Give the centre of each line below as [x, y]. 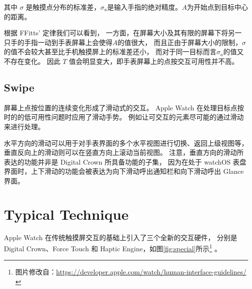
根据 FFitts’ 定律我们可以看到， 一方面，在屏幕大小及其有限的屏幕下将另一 [123, 33]
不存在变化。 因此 [32, 61]
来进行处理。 [24, 126]
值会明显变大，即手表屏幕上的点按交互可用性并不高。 [154, 61]
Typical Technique [66, 214]
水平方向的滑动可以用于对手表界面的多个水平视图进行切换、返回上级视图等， [126, 143]
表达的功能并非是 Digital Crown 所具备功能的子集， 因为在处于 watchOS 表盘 [125, 161]
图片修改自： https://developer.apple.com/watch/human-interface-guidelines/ [131, 272]
